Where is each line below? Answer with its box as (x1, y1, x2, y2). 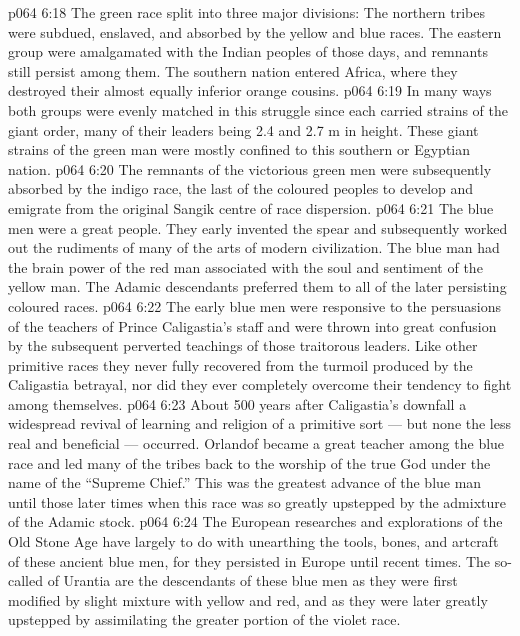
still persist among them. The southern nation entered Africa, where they (8, 60, 458, 81)
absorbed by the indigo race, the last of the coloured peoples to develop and (8, 178, 474, 199)
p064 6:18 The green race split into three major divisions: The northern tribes (8, 2, 485, 22)
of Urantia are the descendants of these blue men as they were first (47, 570, 458, 591)
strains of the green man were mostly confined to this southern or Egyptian (8, 139, 470, 160)
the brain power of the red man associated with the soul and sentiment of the (8, 256, 483, 277)
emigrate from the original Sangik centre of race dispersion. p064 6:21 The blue (8, 197, 494, 218)
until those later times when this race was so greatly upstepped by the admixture (8, 491, 506, 512)
